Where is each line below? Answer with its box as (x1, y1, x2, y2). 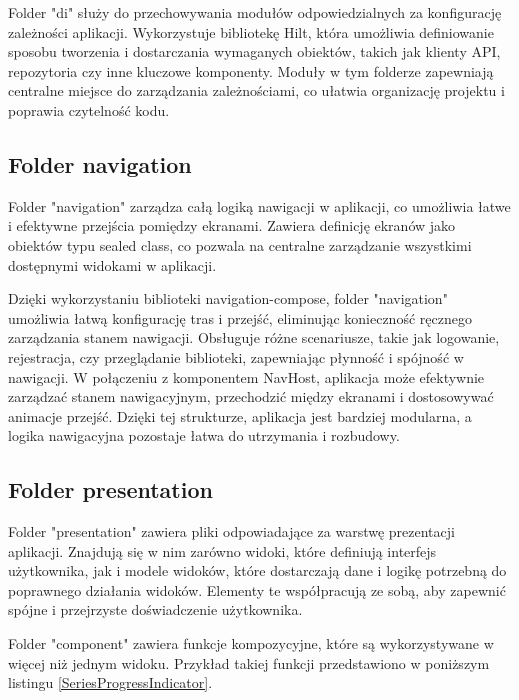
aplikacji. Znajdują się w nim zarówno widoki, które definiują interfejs (8, 540, 437, 561)
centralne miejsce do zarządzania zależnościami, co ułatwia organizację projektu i (8, 80, 505, 101)
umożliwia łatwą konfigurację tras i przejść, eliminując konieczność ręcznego (8, 307, 472, 328)
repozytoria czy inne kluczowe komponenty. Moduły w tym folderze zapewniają (8, 60, 494, 81)
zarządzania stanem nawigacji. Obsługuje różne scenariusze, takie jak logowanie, (8, 327, 500, 348)
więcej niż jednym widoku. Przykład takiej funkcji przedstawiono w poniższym (8, 652, 490, 673)
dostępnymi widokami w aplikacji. (8, 254, 217, 275)
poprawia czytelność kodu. (8, 99, 170, 120)
